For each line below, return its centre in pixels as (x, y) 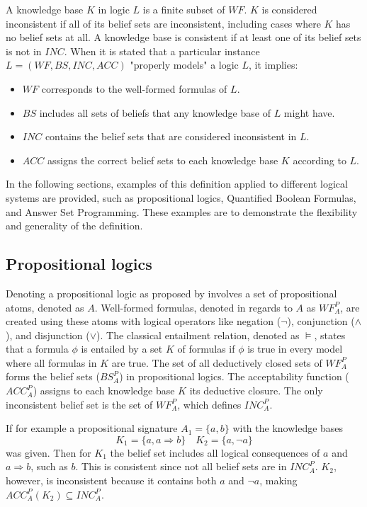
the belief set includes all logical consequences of (215, 452)
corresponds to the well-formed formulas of (134, 88)
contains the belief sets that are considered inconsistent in (171, 136)
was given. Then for (49, 452)
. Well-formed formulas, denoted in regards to (193, 307)
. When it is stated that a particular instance (162, 51)
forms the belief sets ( (53, 376)
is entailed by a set (122, 349)
